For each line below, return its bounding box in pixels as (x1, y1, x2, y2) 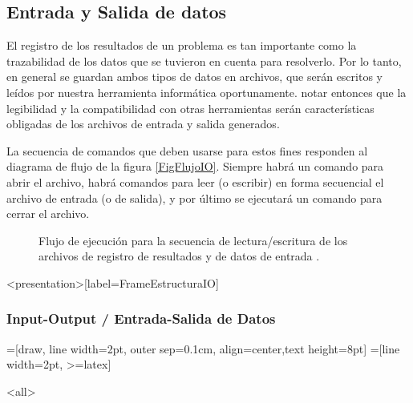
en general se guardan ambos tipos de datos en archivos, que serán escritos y (6, 68, 383, 85)
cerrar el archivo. (6, 205, 90, 222)
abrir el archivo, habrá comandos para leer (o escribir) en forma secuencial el (6, 173, 384, 190)
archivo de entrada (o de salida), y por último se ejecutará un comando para (6, 189, 383, 206)
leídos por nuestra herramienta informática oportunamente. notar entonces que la (6, 83, 407, 100)
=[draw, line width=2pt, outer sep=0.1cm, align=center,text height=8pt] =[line (6, 340, 400, 357)
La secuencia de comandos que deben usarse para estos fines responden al (6, 142, 368, 159)
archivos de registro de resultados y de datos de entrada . (38, 248, 320, 264)
